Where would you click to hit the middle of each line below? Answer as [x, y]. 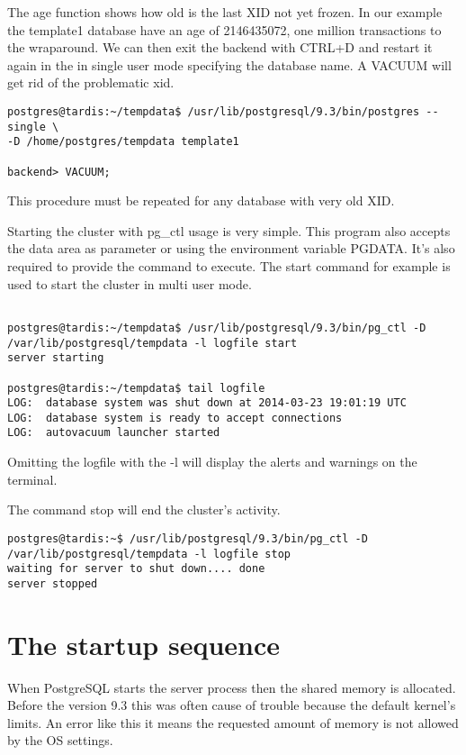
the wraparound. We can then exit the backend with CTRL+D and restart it [220, 47]
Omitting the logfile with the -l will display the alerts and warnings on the [212, 462]
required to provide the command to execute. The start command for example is [229, 266]
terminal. [32, 479]
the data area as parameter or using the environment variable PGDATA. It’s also [231, 248]
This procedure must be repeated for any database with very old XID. [201, 200]
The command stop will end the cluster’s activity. [144, 509]
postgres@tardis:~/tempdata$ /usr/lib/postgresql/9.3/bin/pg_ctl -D [217, 327]
